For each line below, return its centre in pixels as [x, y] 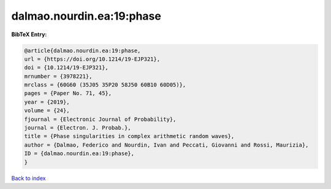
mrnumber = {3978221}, [58, 76]
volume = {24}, [47, 111]
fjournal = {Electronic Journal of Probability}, [100, 119]
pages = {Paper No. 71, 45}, [68, 93]
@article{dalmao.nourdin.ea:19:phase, [82, 50]
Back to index [29, 178]
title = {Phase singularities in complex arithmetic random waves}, [129, 136]
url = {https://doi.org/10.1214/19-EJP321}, [92, 59]
